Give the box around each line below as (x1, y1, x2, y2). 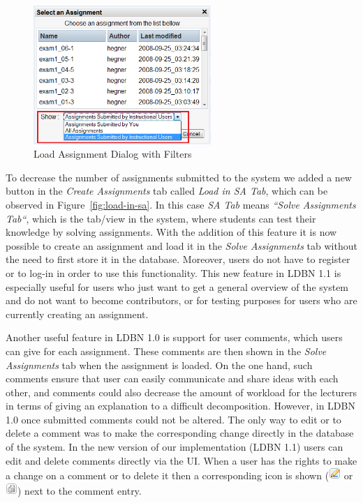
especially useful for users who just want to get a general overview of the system (6, 279, 349, 294)
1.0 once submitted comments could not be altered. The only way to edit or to (6, 412, 341, 426)
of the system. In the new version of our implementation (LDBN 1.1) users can (6, 440, 343, 454)
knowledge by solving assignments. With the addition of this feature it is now (6, 225, 337, 239)
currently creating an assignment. (6, 306, 149, 321)
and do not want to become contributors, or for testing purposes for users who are (6, 293, 357, 308)
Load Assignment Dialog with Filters (34, 147, 192, 161)
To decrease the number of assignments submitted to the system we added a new (6, 170, 352, 184)
